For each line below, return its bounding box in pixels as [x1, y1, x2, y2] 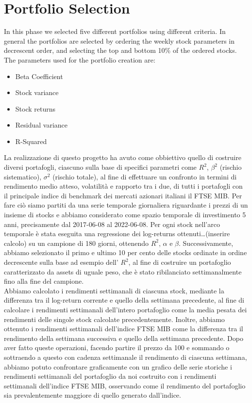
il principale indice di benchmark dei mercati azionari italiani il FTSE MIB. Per [4, 190, 242, 200]
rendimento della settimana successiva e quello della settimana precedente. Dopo [4, 333, 243, 343]
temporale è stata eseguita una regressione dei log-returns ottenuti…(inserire [4, 228, 230, 239]
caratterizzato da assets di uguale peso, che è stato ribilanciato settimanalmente [4, 266, 242, 276]
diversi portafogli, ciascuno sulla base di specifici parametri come [4, 162, 197, 172]
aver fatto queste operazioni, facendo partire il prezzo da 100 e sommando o [4, 342, 230, 353]
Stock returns [15, 103, 56, 113]
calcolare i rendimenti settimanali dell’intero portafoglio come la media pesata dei [4, 304, 247, 314]
